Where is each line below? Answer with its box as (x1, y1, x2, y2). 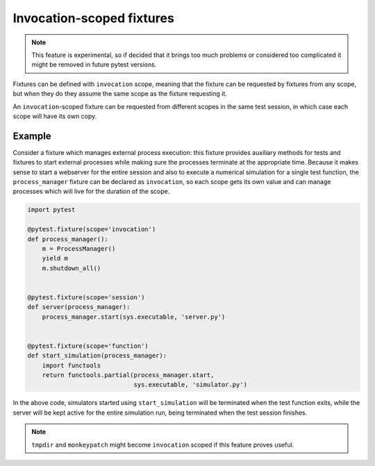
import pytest (27, 206, 76, 214)
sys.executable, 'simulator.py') (133, 381, 248, 389)
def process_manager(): (27, 235, 109, 243)
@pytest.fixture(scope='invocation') (27, 226, 156, 233)
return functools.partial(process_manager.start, (42, 371, 215, 378)
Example (12, 130, 51, 142)
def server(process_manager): (27, 303, 131, 311)
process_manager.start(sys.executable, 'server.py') (42, 313, 226, 321)
